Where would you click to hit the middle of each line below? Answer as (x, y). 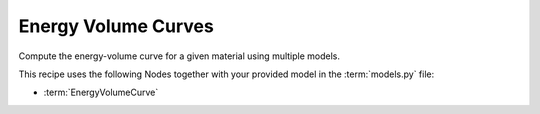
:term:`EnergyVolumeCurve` (101, 92)
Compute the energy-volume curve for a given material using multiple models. (179, 56)
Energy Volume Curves (116, 26)
